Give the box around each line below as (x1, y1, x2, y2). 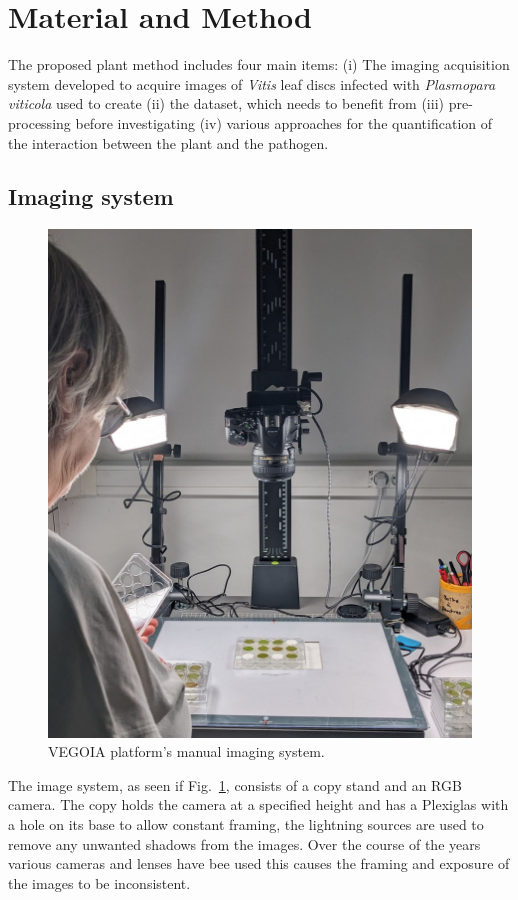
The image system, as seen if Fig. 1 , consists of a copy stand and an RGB (8, 774, 462, 795)
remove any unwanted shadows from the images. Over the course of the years (8, 833, 481, 854)
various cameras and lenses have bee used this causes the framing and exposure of (8, 853, 510, 874)
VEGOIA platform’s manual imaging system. (48, 741, 325, 762)
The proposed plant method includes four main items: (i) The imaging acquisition (8, 54, 510, 75)
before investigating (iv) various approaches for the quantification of (75, 112, 493, 133)
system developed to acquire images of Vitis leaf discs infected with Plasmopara (8, 73, 496, 94)
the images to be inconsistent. (8, 872, 191, 893)
